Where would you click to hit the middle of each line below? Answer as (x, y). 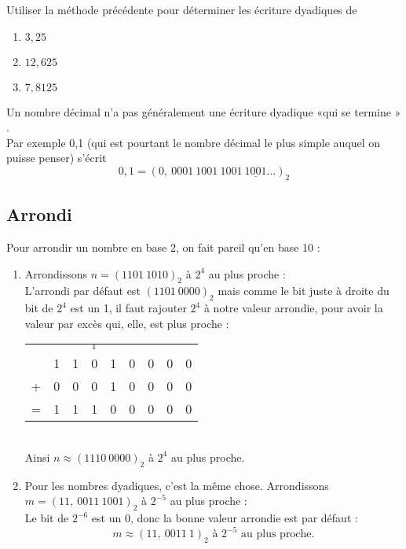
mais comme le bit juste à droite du (304, 291)
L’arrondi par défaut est (82, 291)
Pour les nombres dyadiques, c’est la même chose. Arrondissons (177, 485)
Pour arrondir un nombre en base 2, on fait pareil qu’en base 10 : (163, 247)
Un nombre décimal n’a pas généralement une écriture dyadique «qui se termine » (204, 111)
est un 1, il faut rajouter (128, 308)
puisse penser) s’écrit (57, 158)
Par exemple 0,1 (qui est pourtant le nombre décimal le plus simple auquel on (194, 142)
